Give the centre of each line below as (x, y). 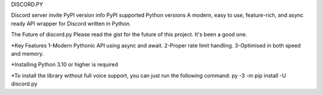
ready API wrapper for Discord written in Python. (71, 23)
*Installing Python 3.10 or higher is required (65, 65)
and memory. (28, 53)
